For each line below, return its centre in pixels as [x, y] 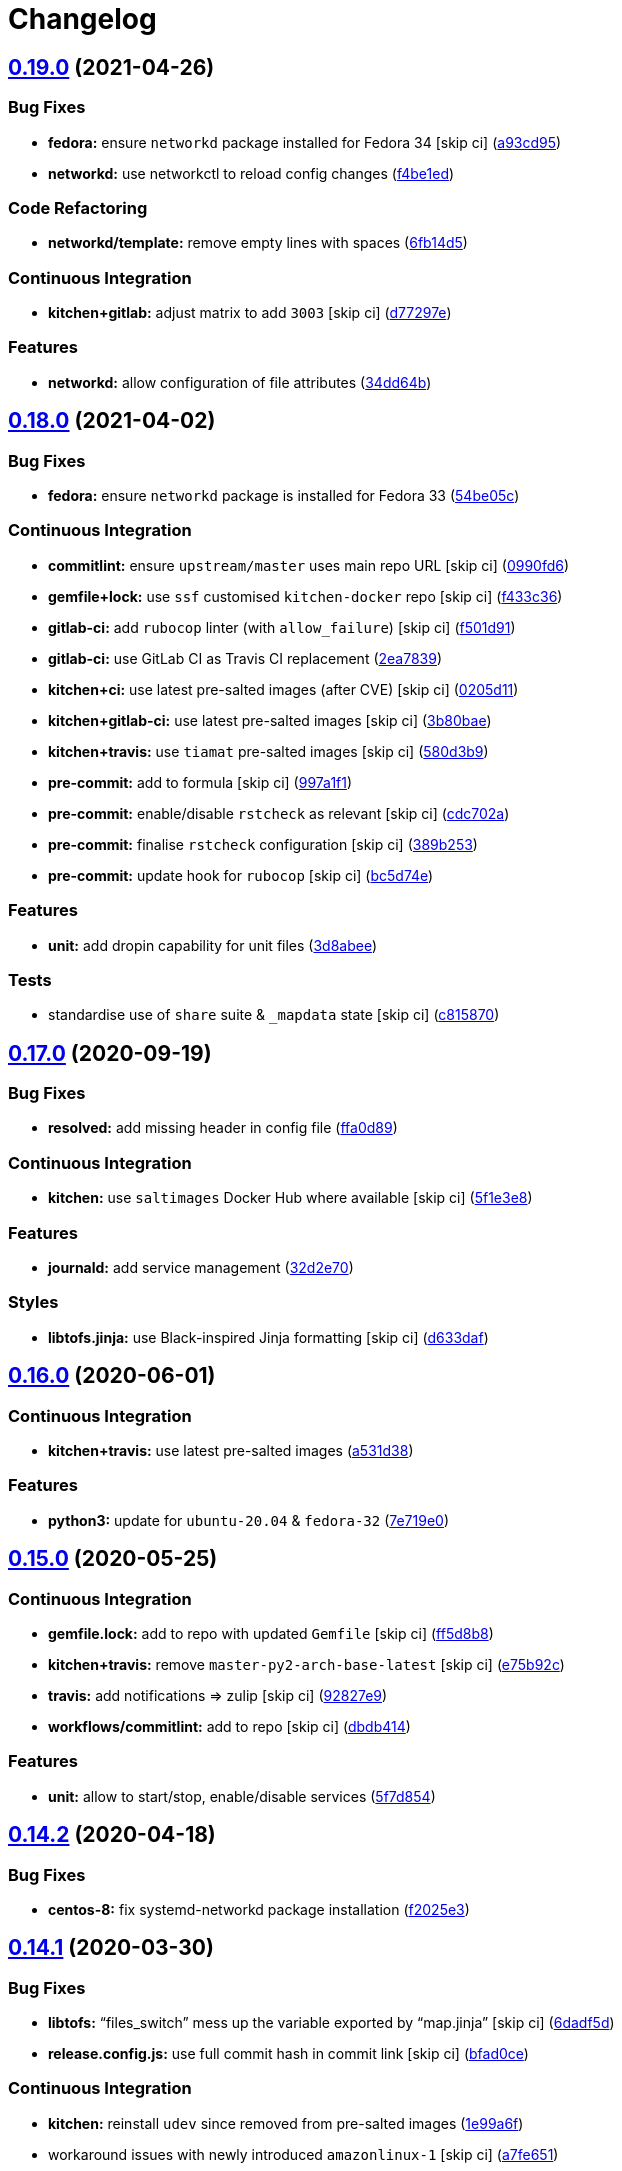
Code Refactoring [78, 207]
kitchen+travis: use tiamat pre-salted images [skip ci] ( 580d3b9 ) [268, 751]
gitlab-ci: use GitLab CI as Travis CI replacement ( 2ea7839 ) [245, 658]
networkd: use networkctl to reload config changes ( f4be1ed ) [251, 173]
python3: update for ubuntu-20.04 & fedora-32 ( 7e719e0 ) [249, 1520]
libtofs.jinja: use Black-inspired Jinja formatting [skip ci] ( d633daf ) [268, 1337]
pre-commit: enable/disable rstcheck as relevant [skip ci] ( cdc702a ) [279, 813]
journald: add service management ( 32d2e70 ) [201, 1267]
